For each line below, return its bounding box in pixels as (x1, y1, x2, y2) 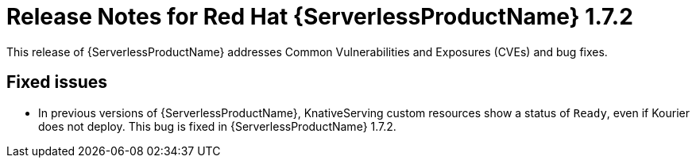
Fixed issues (6, 72, 108, 93)
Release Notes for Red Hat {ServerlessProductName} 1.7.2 (6, 3, 633, 30)
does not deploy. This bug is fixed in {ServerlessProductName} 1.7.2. (38, 119, 396, 133)
